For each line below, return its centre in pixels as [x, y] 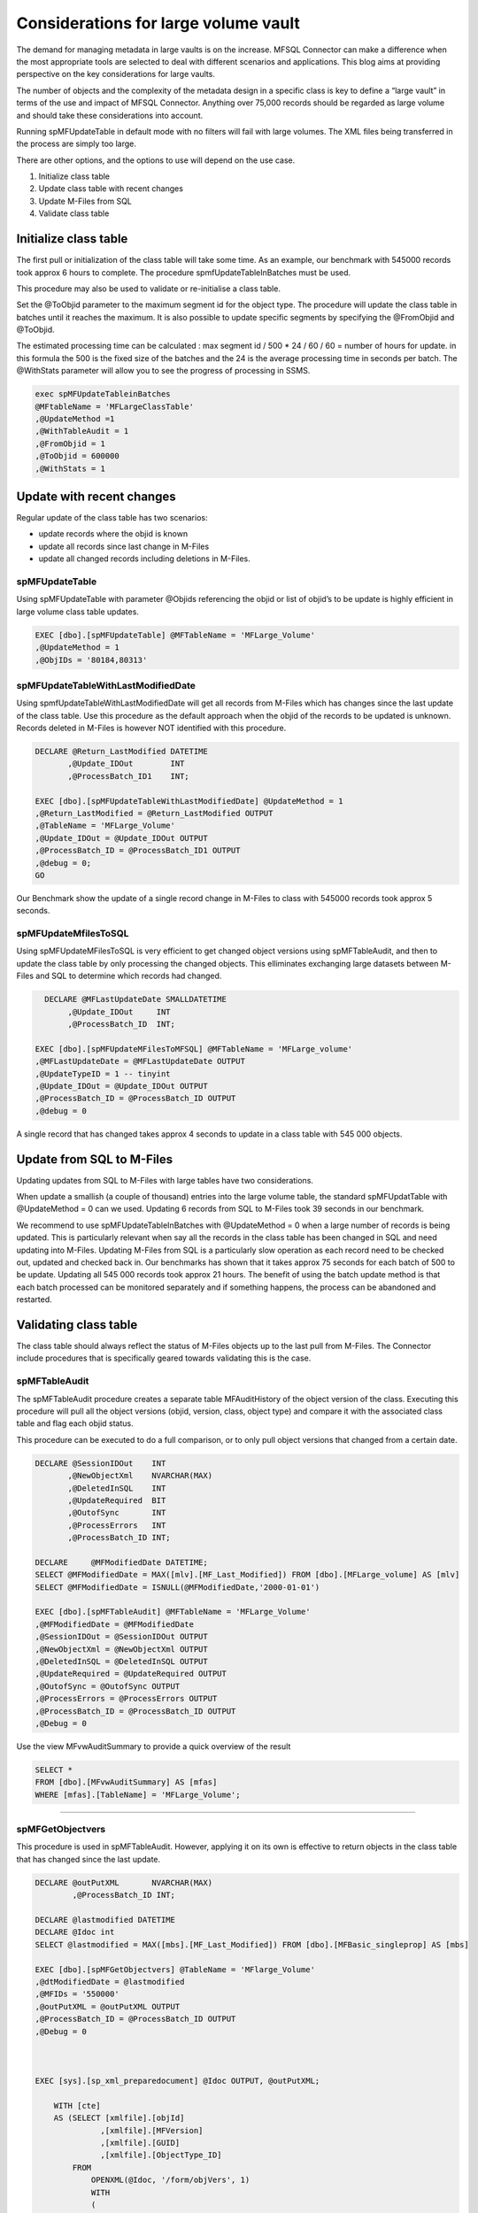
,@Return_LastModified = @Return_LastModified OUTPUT [154, 813]
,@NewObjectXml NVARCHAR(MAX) [140, 1476]
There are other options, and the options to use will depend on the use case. [156, 160]
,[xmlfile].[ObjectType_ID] [161, 2155]
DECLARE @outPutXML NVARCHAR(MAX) [123, 1882]
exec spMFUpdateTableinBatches [103, 394]
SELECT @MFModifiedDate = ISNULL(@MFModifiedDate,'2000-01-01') [177, 1587]
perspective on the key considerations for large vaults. [116, 74]
